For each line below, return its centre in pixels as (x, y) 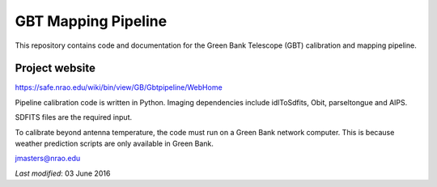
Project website (55, 68)
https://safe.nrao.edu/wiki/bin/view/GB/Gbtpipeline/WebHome (119, 87)
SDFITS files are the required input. (74, 117)
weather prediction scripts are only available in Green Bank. (115, 144)
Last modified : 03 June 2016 (63, 173)
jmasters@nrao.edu (48, 159)
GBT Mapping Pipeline (91, 21)
